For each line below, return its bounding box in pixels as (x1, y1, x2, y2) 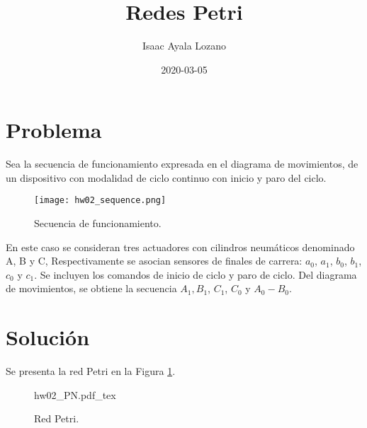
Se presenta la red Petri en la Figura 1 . (6, 364, 176, 378)
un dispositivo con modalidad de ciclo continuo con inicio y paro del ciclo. (6, 170, 327, 185)
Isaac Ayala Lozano (142, 38, 227, 53)
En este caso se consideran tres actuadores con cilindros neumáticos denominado (6, 239, 355, 254)
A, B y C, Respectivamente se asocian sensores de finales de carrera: (6, 253, 303, 268)
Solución (6, 323, 90, 352)
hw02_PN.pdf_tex (34, 387, 116, 402)
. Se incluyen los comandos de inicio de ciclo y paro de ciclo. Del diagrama (34, 267, 357, 282)
